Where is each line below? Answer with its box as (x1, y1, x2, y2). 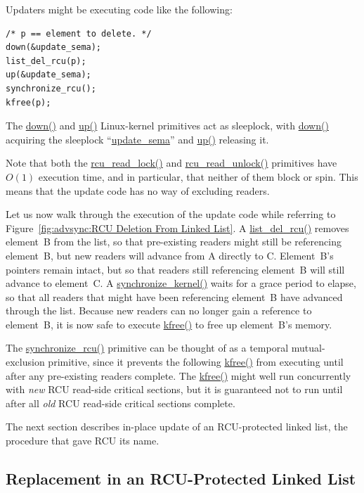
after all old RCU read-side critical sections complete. (6, 395, 235, 410)
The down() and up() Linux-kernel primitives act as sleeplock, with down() (6, 118, 329, 133)
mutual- (291, 340, 325, 355)
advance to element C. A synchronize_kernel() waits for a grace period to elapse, (6, 276, 356, 290)
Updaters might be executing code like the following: (6, 2, 233, 16)
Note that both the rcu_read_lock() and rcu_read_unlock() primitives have (6, 155, 337, 170)
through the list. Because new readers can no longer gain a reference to (6, 303, 312, 318)
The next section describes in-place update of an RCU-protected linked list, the (6, 419, 348, 434)
